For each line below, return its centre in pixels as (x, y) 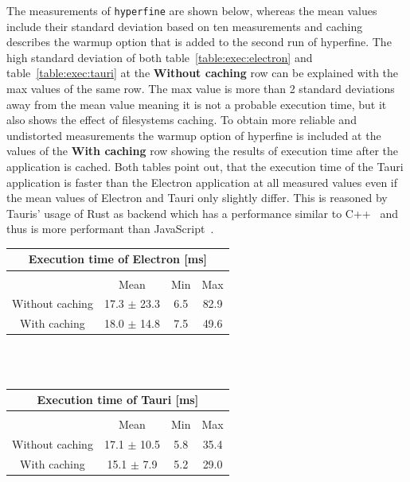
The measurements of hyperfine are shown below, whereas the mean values (192, 10)
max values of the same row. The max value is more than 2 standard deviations (201, 89)
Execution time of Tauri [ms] (118, 400)
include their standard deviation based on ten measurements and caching (185, 26)
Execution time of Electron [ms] (118, 259)
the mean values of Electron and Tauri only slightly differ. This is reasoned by (197, 198)
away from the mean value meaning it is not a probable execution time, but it (197, 104)
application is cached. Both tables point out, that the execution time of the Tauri (205, 166)
